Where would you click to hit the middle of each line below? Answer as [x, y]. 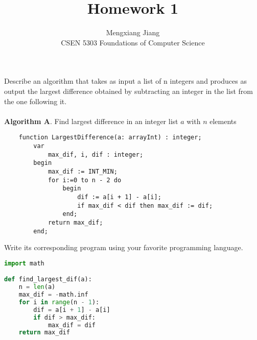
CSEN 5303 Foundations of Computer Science [133, 42]
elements [223, 121]
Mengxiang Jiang [133, 32]
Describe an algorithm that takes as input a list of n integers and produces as [125, 81]
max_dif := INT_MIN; [83, 171]
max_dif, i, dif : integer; [96, 154]
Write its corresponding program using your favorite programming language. [124, 247]
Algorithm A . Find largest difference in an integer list [91, 121]
